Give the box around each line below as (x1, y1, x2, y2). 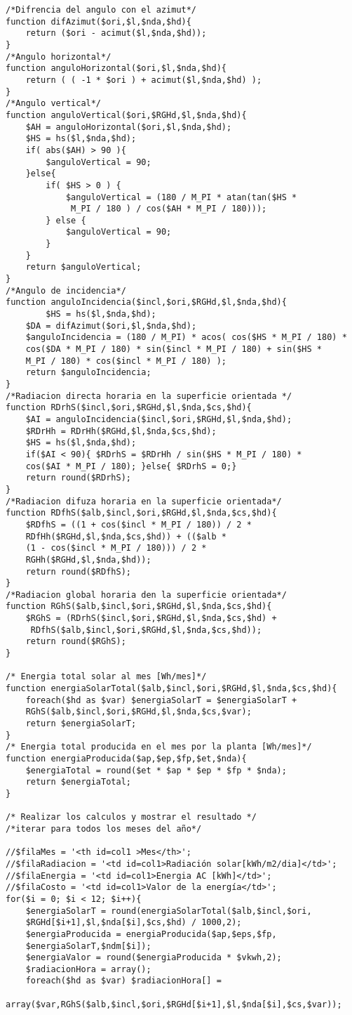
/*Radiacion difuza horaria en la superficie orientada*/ (6, 496, 282, 506)
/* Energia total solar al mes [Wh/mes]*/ (6, 672, 207, 682)
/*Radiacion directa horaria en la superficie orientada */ (6, 391, 292, 401)
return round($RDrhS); (25, 473, 131, 483)
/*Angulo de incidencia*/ (6, 285, 126, 296)
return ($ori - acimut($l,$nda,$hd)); (25, 28, 207, 39)
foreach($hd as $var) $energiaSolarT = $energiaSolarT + (25, 695, 297, 705)
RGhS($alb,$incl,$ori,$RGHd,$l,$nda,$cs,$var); (25, 707, 252, 717)
